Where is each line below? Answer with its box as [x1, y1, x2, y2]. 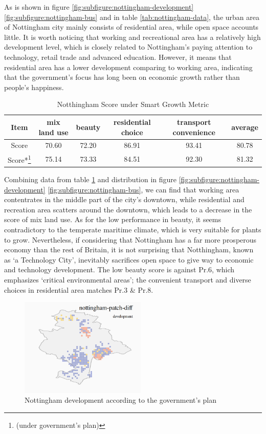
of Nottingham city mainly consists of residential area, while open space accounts [4, 21, 259, 32]
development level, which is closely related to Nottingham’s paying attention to [4, 41, 253, 52]
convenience [172, 126, 215, 137]
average [231, 121, 258, 132]
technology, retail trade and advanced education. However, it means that [4, 51, 232, 62]
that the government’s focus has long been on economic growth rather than [4, 72, 240, 82]
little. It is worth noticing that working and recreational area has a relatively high [4, 31, 261, 42]
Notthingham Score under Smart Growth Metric [57, 99, 209, 110]
